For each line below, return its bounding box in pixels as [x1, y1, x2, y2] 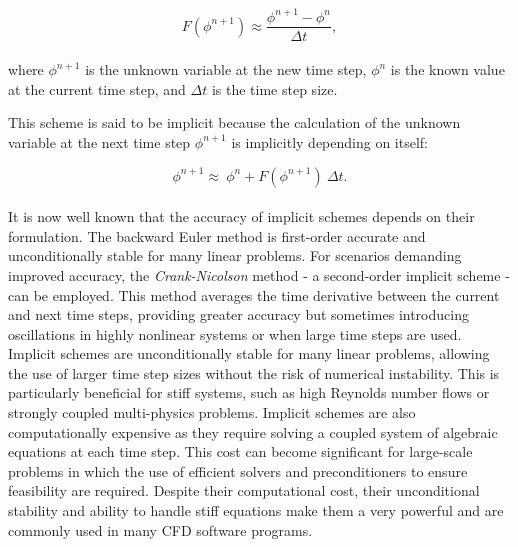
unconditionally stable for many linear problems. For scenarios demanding [8, 245, 462, 266]
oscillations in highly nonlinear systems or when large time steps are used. [8, 323, 462, 344]
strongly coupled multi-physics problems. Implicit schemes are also [8, 402, 416, 423]
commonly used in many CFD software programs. [8, 519, 313, 540]
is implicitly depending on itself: [231, 131, 429, 152]
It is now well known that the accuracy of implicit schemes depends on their [8, 206, 475, 227]
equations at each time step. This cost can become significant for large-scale [8, 441, 473, 462]
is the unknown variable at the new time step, [85, 59, 367, 80]
